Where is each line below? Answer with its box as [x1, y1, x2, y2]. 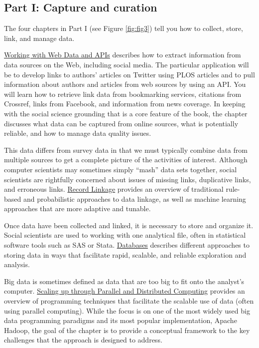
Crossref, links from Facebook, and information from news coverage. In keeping [4, 98, 246, 109]
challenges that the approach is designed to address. [4, 335, 162, 345]
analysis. [4, 259, 30, 270]
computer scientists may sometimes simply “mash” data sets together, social [4, 164, 237, 174]
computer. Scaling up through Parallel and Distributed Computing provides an [4, 286, 245, 296]
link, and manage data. [4, 32, 75, 43]
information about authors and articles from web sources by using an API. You [4, 79, 246, 89]
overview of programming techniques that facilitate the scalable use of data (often [4, 296, 254, 306]
